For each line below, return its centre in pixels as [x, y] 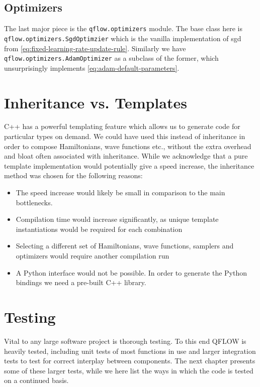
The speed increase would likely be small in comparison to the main [120, 192]
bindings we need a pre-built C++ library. [81, 282]
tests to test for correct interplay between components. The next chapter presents [130, 361]
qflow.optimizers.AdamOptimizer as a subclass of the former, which [111, 58]
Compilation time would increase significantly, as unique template [117, 219]
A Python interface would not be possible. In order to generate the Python [132, 272]
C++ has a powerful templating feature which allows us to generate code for [122, 126]
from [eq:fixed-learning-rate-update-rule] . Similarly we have [95, 48]
